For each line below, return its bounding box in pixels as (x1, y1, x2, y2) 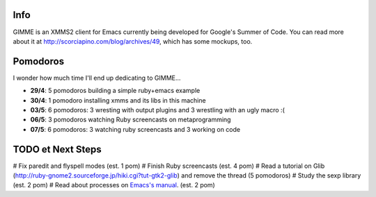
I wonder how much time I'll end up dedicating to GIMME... (13, 74, 181, 82)
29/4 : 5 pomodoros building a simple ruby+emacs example (30, 87, 201, 95)
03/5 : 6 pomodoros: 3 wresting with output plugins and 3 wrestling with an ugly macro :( (30, 105, 285, 114)
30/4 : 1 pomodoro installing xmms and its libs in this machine (30, 96, 206, 104)
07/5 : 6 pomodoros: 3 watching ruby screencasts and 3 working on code (30, 125, 240, 133)
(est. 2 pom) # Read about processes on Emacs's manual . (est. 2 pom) (13, 181, 215, 189)
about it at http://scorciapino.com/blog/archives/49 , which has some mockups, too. (13, 37, 253, 45)
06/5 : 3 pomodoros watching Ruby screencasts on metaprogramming (30, 115, 231, 124)
